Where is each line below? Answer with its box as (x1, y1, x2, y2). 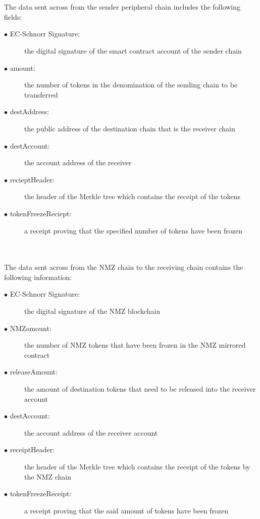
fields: (4, 11, 22, 22)
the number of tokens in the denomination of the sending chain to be (24, 79, 238, 90)
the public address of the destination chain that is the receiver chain (24, 123, 235, 133)
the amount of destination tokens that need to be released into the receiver (24, 384, 256, 394)
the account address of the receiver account (24, 427, 158, 438)
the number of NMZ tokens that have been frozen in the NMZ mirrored (24, 340, 246, 350)
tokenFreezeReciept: (10, 208, 72, 218)
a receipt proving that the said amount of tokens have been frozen (24, 505, 229, 515)
